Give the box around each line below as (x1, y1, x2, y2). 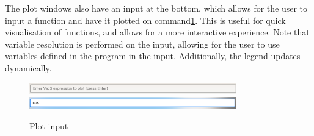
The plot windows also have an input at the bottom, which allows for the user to (5, 2, 308, 14)
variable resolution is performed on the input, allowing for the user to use (5, 37, 280, 50)
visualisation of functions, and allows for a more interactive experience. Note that (5, 26, 310, 38)
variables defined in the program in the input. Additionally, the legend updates (5, 49, 301, 62)
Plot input (29, 119, 68, 132)
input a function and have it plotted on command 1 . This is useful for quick (5, 13, 286, 26)
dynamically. (5, 61, 52, 74)
